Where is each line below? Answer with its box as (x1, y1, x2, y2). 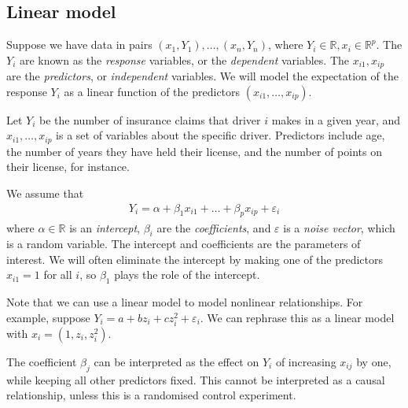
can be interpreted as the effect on (94, 354, 259, 370)
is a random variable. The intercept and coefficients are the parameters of (6, 236, 361, 252)
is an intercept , (69, 219, 141, 236)
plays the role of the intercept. (114, 266, 260, 283)
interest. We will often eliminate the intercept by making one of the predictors (6, 250, 384, 267)
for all (43, 266, 72, 283)
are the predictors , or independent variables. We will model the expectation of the (6, 68, 399, 84)
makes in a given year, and (271, 111, 401, 128)
